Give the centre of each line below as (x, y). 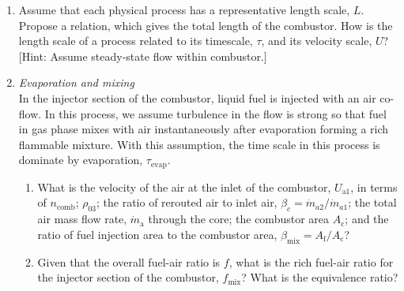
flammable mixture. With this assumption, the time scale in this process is (199, 144)
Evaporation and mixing (76, 82)
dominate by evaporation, (81, 160)
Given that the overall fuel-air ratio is (129, 261)
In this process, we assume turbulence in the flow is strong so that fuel (215, 113)
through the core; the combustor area (239, 219)
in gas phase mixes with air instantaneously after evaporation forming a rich (204, 129)
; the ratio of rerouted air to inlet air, (187, 202)
